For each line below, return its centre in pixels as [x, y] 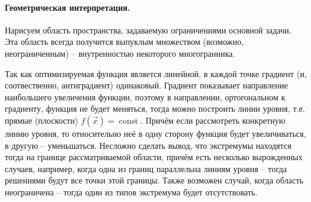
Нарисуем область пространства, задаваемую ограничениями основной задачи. [148, 30]
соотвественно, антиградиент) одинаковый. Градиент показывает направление [147, 85]
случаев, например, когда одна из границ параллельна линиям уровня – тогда [146, 168]
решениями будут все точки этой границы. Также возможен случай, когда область [154, 180]
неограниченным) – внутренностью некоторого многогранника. [120, 53]
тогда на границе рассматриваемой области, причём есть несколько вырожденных [154, 157]
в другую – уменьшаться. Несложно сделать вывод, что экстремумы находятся [148, 145]
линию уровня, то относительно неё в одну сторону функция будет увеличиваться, [155, 133]
